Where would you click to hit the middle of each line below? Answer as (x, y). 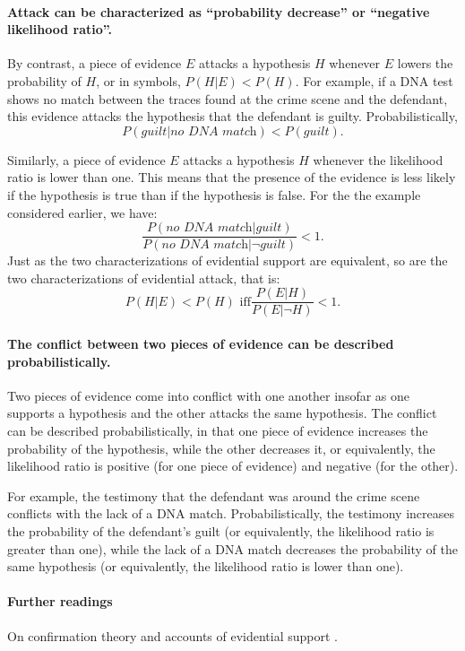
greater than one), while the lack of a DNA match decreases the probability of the (232, 548)
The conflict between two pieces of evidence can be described (201, 344)
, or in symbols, (138, 80)
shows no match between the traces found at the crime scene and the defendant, (228, 98)
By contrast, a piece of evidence (95, 63)
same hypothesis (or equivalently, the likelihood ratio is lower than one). (206, 566)
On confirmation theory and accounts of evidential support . (172, 635)
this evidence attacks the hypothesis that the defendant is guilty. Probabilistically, (232, 116)
